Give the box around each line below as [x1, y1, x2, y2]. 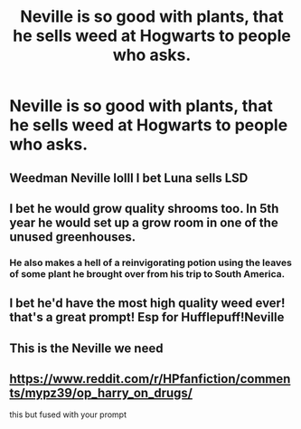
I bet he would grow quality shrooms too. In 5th [9, 201, 279, 216]
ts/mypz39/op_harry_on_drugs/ [9, 386, 193, 401]
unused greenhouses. [9, 229, 136, 244]
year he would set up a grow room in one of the [9, 214, 278, 230]
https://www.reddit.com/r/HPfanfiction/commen [9, 371, 291, 386]
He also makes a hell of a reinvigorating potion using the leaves [9, 256, 292, 269]
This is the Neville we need [9, 340, 164, 356]
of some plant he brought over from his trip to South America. [9, 267, 286, 280]
